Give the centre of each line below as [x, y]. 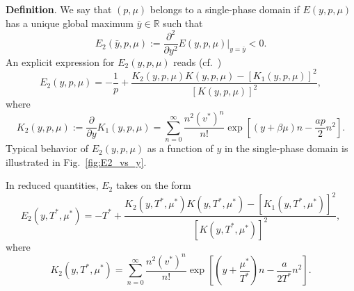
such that [183, 23]
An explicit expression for [60, 61]
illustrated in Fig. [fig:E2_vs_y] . [76, 161]
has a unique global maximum [70, 23]
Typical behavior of [47, 148]
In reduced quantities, [52, 185]
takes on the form [153, 185]
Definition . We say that [59, 9]
